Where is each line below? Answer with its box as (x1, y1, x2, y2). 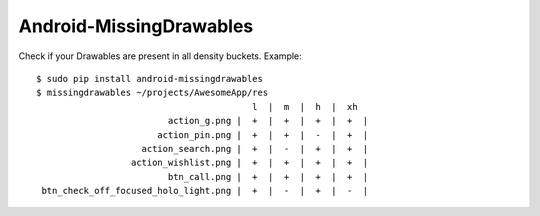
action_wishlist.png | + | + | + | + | (130, 157, 369, 169)
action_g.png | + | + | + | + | (167, 115, 369, 127)
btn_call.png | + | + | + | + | (167, 171, 369, 182)
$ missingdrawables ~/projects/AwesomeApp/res (36, 87, 269, 99)
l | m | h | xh (251, 101, 359, 112)
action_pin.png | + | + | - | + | (156, 129, 369, 140)
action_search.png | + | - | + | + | (141, 143, 369, 154)
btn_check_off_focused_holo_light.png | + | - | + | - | (41, 185, 369, 197)
